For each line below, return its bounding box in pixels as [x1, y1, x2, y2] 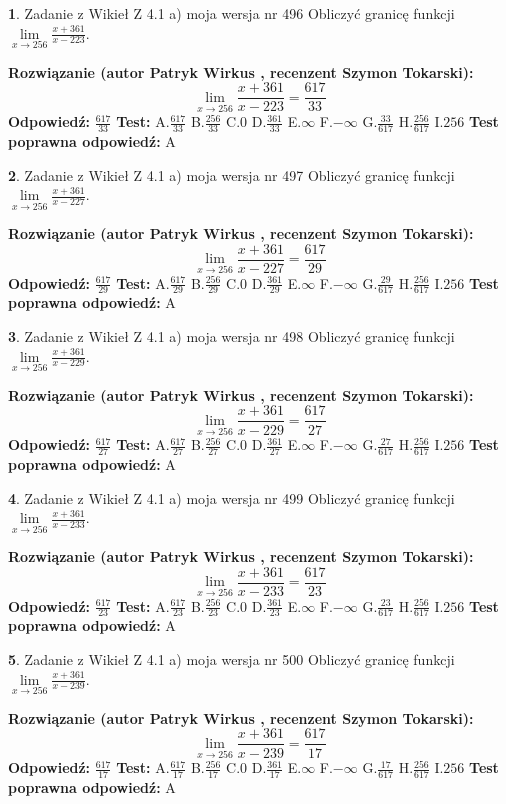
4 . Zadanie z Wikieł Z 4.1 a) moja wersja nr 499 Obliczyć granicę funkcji [8, 487, 455, 508]
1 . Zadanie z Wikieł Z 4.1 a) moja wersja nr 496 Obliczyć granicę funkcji [8, 3, 455, 23]
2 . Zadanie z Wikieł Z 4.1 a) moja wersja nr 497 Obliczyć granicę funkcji [8, 164, 455, 185]
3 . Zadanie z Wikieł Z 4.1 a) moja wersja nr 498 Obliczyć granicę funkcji [8, 326, 455, 347]
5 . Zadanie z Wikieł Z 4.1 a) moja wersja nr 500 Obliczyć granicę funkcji [8, 649, 455, 670]
